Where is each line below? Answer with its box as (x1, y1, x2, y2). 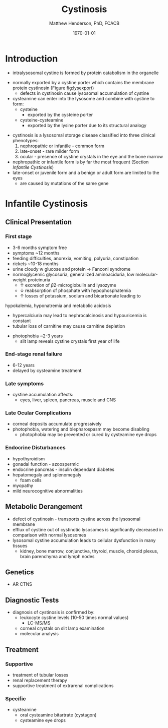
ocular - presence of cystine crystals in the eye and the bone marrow (20, 153, 163, 159)
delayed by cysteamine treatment (12, 367, 82, 374)
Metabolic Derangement (5, 503, 83, 511)
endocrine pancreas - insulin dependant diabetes (12, 466, 114, 472)
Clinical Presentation (5, 218, 72, 226)
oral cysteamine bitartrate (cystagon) (20, 712, 97, 718)
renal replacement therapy (12, 677, 68, 683)
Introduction (5, 53, 58, 64)
